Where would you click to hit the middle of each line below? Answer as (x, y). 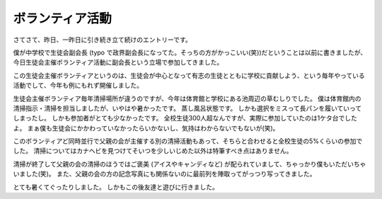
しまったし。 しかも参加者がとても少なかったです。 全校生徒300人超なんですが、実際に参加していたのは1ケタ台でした (185, 118)
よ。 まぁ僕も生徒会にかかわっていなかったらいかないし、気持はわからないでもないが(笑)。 (146, 128)
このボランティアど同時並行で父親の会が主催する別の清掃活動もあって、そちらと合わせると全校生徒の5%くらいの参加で (188, 141)
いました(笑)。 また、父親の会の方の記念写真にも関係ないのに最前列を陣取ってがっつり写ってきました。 (164, 174)
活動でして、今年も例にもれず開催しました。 (78, 86)
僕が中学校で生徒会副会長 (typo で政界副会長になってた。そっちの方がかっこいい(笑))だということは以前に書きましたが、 (190, 52)
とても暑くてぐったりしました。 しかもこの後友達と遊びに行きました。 (116, 187)
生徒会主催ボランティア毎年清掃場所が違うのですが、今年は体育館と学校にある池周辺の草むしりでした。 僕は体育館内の (187, 98)
